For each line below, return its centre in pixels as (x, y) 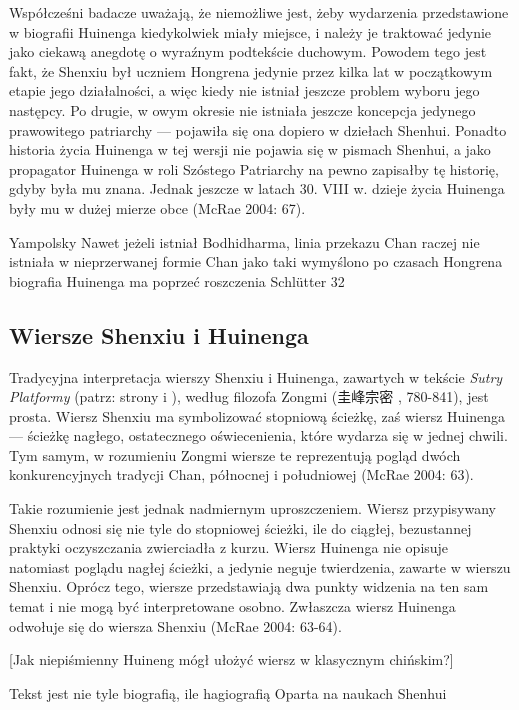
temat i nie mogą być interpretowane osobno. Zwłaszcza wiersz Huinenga (232, 606)
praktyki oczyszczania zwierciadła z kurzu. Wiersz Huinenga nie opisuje (229, 547)
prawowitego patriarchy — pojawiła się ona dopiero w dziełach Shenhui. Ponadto (258, 129)
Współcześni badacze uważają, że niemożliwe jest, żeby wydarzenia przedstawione (259, 12)
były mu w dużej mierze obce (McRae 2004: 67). (157, 207)
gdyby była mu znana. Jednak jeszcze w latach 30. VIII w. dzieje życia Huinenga (257, 188)
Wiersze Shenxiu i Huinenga (159, 334)
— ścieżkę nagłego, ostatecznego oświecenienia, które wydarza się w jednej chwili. (258, 435)
